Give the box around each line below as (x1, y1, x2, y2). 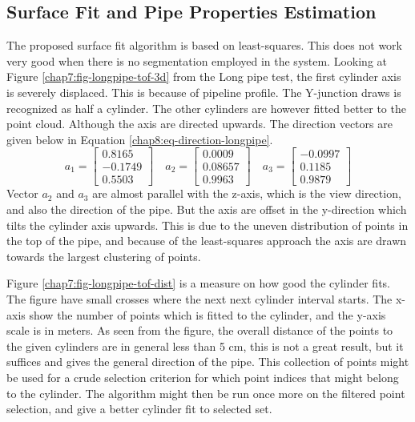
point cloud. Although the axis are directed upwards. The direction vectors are (6, 115, 393, 132)
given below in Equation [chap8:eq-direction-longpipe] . (6, 131, 273, 147)
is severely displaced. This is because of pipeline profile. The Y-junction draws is (6, 83, 401, 100)
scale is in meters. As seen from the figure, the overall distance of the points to (6, 322, 393, 339)
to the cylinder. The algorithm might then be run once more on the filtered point (6, 384, 405, 401)
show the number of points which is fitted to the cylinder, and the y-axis (29, 306, 386, 323)
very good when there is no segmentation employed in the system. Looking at (6, 52, 387, 69)
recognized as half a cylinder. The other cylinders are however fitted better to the (6, 99, 406, 116)
